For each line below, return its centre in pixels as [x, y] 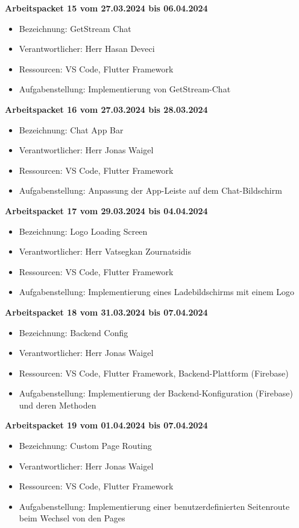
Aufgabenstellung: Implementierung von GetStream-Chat [125, 89]
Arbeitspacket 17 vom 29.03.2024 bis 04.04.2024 [106, 210]
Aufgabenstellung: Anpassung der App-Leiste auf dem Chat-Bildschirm [150, 190]
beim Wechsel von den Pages [72, 518]
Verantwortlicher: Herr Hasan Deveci [87, 49]
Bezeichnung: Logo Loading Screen [83, 231]
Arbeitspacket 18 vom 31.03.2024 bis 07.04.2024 [106, 312]
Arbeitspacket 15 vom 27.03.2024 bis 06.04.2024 [106, 8]
